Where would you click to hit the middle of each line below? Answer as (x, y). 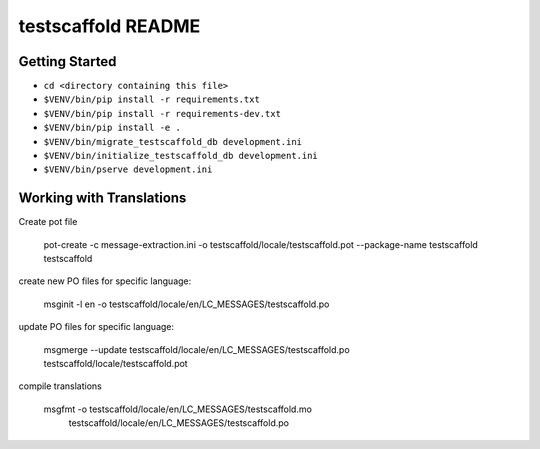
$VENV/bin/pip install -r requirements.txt (151, 99)
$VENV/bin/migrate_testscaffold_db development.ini (173, 141)
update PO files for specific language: (96, 327)
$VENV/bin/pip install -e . (112, 128)
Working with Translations (102, 198)
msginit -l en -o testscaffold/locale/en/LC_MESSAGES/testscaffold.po (186, 304)
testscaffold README (109, 26)
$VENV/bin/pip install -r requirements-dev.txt (162, 113)
